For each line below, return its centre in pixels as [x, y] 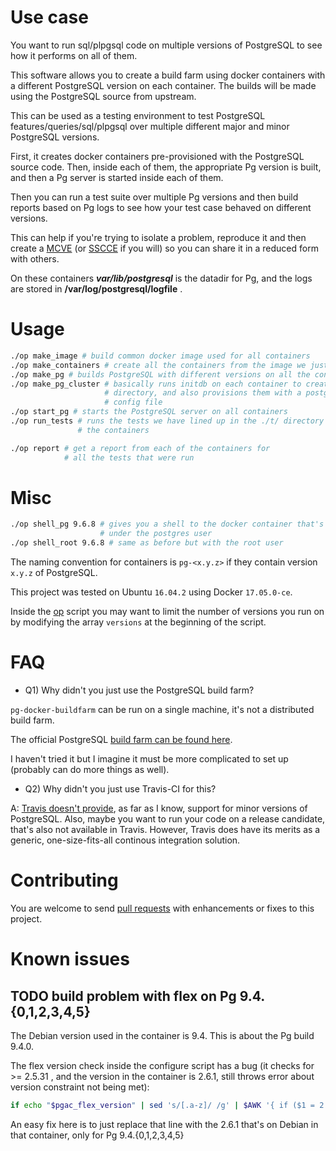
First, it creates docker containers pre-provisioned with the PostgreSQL [157, 156]
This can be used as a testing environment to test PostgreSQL [138, 115]
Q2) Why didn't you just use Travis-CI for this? [120, 789]
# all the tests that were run [129, 457]
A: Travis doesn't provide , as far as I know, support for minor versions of [159, 808]
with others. [35, 258]
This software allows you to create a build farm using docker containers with [168, 75]
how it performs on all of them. [74, 55]
